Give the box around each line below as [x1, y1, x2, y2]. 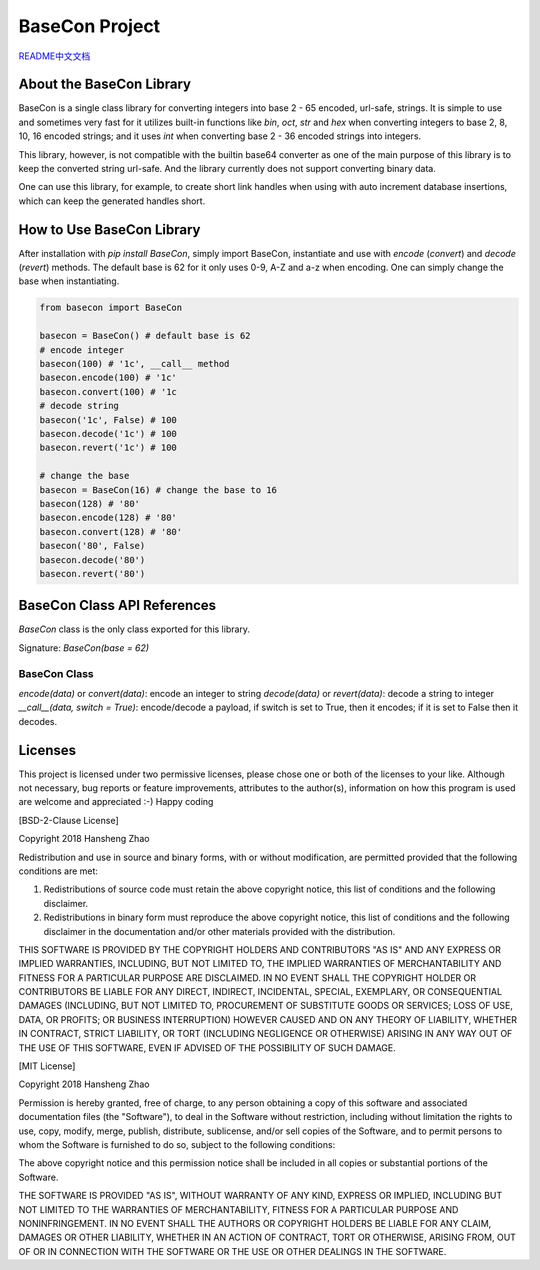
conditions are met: [18, 865, 99, 877]
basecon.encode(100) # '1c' [39, 372, 177, 384]
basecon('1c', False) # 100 [39, 414, 177, 425]
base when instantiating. [18, 275, 120, 287]
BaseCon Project [18, 15, 161, 37]
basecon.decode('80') [39, 554, 146, 565]
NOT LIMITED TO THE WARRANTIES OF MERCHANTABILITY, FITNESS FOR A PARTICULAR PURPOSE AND [18, 1203, 459, 1215]
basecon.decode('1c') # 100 [39, 428, 177, 439]
